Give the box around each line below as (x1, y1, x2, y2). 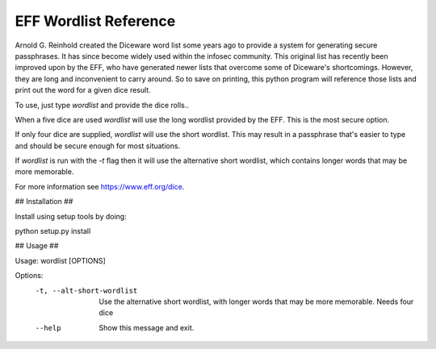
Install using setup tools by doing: (15, 211, 127, 221)
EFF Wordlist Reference (15, 12, 176, 30)
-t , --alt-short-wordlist (35, 286, 138, 295)
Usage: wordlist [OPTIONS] (15, 256, 107, 265)
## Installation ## (15, 197, 73, 206)
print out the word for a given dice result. (15, 85, 151, 95)
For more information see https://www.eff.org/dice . (15, 181, 185, 191)
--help (35, 323, 61, 332)
